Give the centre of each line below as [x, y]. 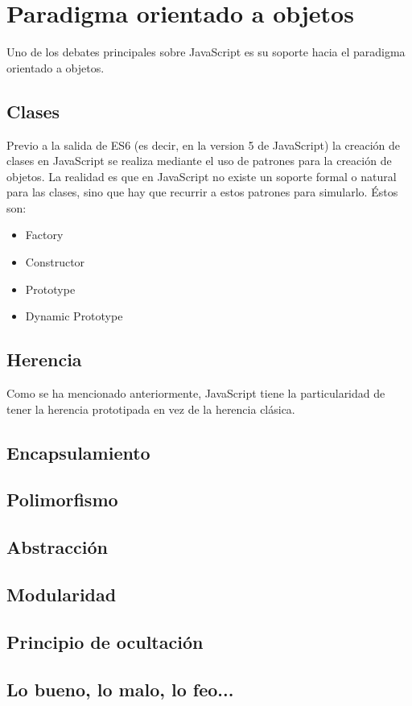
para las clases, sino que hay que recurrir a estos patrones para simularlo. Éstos [202, 192]
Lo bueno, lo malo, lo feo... [120, 689]
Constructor [55, 262]
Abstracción [57, 547]
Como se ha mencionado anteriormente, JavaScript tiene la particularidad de [196, 393]
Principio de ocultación [105, 641]
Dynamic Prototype [74, 316]
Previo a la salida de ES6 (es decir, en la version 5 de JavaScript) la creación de [204, 145]
